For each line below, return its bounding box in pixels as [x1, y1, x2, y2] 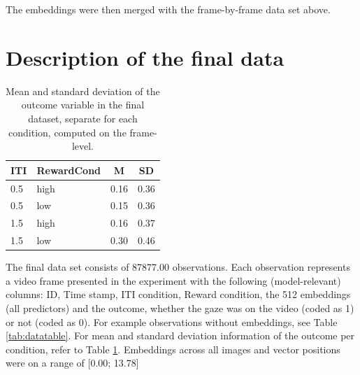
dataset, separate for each [28, 111, 138, 125]
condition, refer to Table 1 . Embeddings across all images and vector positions [6, 341, 340, 356]
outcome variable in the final [21, 97, 145, 112]
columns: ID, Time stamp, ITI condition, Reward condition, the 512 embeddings [6, 287, 351, 302]
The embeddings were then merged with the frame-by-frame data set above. [6, 2, 331, 16]
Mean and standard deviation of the [6, 83, 160, 98]
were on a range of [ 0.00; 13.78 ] [6, 355, 139, 370]
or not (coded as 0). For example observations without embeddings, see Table [6, 314, 338, 329]
